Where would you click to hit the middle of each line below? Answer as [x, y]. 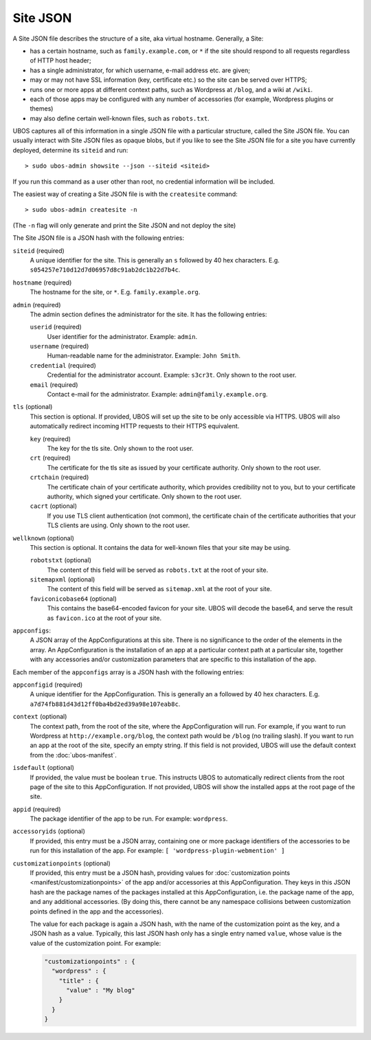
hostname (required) [42, 283]
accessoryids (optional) [49, 831]
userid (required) [56, 327]
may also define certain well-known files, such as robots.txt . [120, 118]
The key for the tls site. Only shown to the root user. [120, 448]
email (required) [54, 384]
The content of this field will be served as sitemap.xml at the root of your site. [159, 589]
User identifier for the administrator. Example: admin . [122, 336]
